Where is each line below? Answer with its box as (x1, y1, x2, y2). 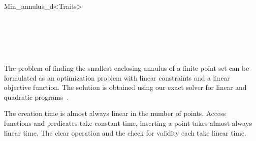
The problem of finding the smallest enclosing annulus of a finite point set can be (4, 62, 249, 73)
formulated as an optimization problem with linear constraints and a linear (4, 72, 230, 83)
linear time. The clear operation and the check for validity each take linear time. (4, 127, 247, 138)
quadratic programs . (4, 91, 68, 102)
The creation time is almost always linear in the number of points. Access (4, 108, 226, 118)
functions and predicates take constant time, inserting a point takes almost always (4, 117, 252, 128)
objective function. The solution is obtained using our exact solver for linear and (4, 82, 247, 92)
